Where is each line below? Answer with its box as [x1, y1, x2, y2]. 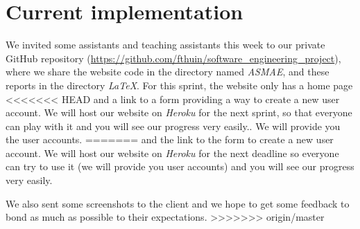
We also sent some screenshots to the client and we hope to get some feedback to [6, 196, 350, 210]
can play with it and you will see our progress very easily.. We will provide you [6, 118, 341, 133]
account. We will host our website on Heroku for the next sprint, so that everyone [6, 105, 352, 120]
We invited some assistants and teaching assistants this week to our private [6, 37, 325, 52]
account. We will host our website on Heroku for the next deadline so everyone [6, 145, 339, 160]
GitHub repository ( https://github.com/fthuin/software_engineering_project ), [6, 51, 341, 65]
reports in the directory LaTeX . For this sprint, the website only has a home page [6, 77, 353, 92]
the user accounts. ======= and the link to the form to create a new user [6, 132, 334, 147]
